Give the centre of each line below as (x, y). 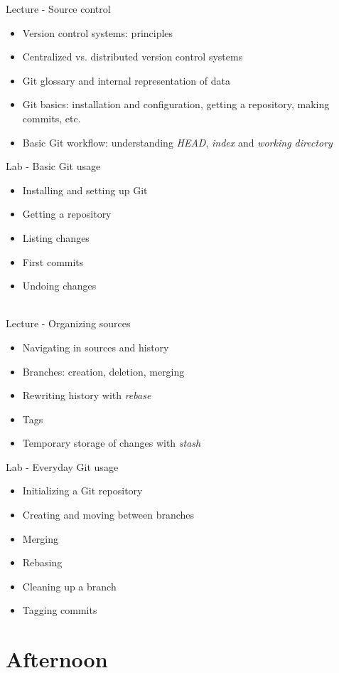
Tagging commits (60, 610)
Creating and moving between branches (108, 515)
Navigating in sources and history (96, 347)
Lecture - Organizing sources (68, 323)
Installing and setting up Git (85, 190)
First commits (53, 261)
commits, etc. (52, 118)
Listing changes (56, 237)
